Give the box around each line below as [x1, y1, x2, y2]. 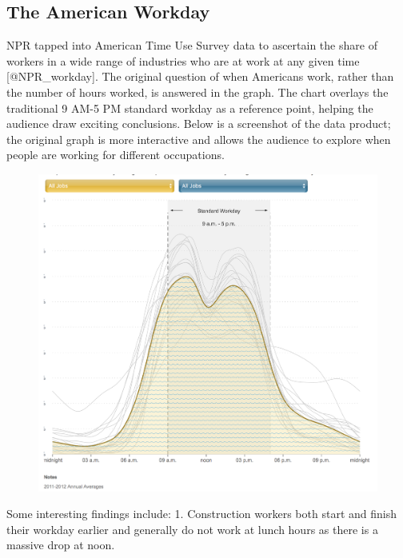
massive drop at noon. [6, 536, 115, 553]
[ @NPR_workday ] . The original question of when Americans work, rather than [6, 68, 394, 85]
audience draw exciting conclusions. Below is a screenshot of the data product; [6, 115, 391, 132]
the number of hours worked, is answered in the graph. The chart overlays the [6, 83, 389, 100]
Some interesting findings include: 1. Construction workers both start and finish [6, 505, 397, 522]
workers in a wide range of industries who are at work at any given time [6, 52, 360, 69]
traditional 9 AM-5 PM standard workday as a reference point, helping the [6, 99, 373, 116]
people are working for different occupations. [6, 146, 225, 163]
